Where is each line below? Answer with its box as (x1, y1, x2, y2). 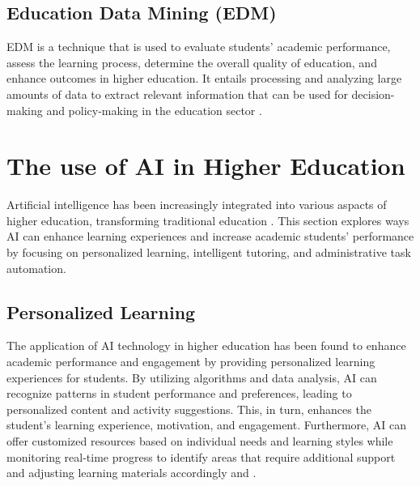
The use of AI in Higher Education (6, 149, 405, 182)
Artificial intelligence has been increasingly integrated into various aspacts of (6, 196, 387, 213)
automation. (6, 259, 66, 276)
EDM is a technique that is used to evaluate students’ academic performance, (6, 38, 391, 55)
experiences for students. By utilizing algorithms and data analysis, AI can (6, 369, 377, 386)
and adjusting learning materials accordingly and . (6, 464, 257, 481)
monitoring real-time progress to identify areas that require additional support (6, 448, 396, 465)
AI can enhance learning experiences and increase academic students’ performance (6, 228, 414, 245)
